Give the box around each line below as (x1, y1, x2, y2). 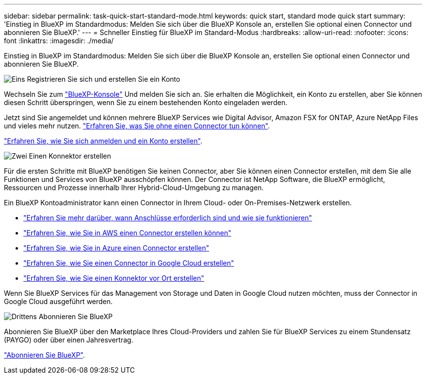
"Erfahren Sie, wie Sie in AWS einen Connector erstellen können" (23, 229, 231, 237)
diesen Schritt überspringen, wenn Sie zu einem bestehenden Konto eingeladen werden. (4, 98, 287, 107)
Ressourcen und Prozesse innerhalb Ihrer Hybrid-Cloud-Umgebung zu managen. (4, 183, 264, 192)
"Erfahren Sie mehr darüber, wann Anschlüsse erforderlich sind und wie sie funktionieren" (23, 214, 312, 222)
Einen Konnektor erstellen (29, 152, 111, 160)
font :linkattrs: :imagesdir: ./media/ (4, 36, 114, 45)
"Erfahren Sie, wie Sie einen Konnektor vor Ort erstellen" (23, 274, 204, 282)
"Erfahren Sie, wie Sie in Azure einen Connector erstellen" (23, 244, 209, 252)
